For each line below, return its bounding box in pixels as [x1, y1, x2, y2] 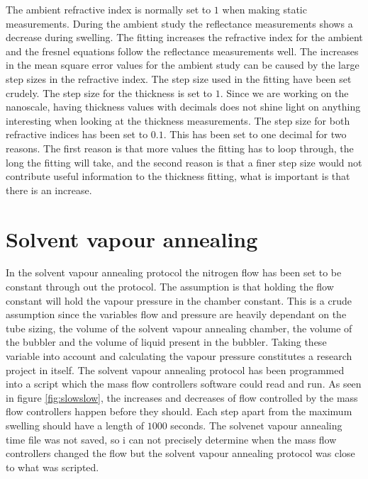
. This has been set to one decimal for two [163, 127, 347, 142]
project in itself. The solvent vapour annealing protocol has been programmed [6, 362, 345, 377]
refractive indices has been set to [6, 127, 148, 142]
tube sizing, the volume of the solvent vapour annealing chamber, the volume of [6, 320, 352, 335]
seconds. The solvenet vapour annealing [170, 417, 342, 432]
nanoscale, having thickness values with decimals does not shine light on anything [6, 99, 361, 114]
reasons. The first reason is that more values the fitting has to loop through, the [6, 140, 354, 155]
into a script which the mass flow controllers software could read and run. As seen [6, 376, 362, 391]
